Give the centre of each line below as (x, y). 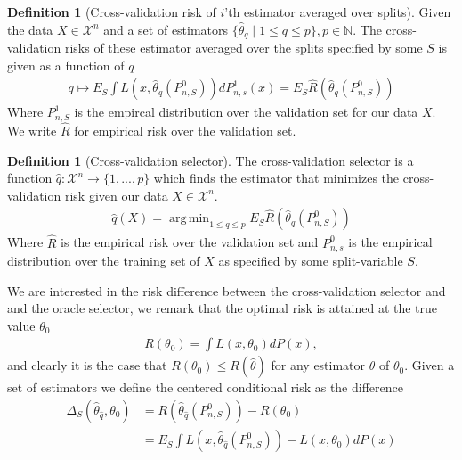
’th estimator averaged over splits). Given (338, 12)
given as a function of (66, 65)
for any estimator (318, 365)
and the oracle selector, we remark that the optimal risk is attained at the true (223, 308)
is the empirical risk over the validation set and (190, 242)
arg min (189, 219)
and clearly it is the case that (87, 365)
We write (32, 130)
